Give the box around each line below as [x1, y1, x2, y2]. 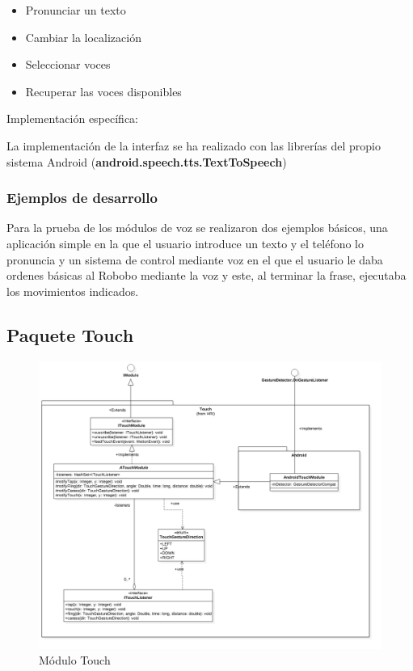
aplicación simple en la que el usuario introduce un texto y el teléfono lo [6, 234, 365, 251]
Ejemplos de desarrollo [6, 188, 158, 208]
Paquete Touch [6, 322, 134, 347]
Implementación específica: [6, 110, 139, 127]
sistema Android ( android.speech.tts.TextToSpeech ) [6, 153, 287, 170]
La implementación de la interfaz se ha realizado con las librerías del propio [6, 137, 381, 154]
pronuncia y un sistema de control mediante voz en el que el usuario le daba [6, 251, 383, 268]
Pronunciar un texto [25, 2, 126, 18]
